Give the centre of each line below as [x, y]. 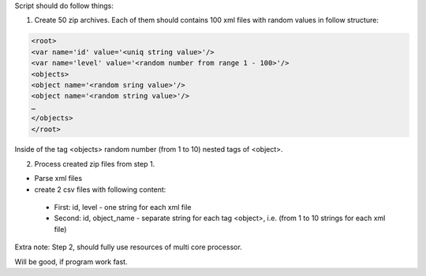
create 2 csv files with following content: [100, 190]
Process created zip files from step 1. [95, 164]
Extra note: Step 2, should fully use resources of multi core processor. [128, 247]
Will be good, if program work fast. [71, 261]
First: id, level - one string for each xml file [123, 208]
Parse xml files [58, 178]
